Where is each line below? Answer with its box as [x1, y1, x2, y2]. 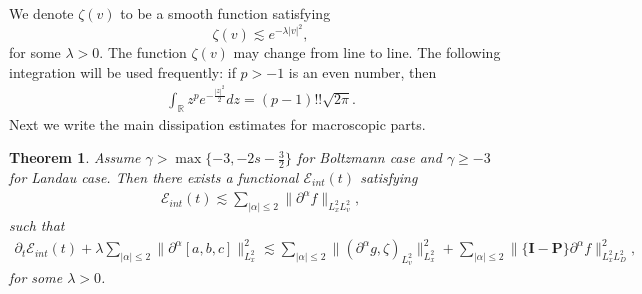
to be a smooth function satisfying [120, 3, 331, 23]
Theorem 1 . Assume [9, 147, 141, 168]
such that [9, 214, 65, 235]
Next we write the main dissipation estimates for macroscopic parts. [9, 113, 426, 134]
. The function [99, 42, 187, 63]
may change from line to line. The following [233, 42, 501, 63]
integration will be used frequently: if [9, 61, 236, 82]
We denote [9, 3, 74, 23]
